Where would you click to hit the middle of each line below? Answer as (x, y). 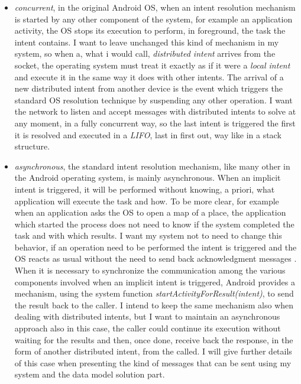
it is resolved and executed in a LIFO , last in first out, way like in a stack (148, 134)
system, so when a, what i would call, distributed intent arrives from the (145, 53)
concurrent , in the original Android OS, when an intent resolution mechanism (155, 7)
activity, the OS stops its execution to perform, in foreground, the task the (150, 30)
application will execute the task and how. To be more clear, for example (147, 201)
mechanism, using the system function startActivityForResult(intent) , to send (154, 293)
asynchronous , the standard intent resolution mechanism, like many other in (152, 166)
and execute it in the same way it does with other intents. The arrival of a (149, 77)
